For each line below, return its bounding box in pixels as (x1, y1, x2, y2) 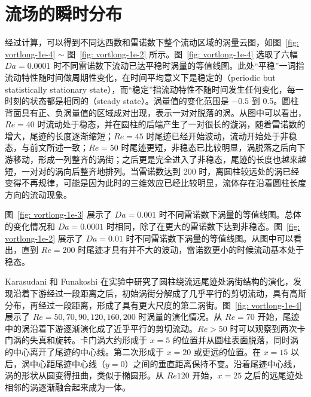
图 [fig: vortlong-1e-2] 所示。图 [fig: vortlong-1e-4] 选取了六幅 (67, 47, 298, 60)
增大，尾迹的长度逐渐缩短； (5, 129, 114, 142)
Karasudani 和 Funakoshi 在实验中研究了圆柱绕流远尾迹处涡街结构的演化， (5, 275, 293, 288)
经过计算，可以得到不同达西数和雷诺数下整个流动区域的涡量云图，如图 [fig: (5, 36, 299, 48)
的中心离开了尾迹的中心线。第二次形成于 (5, 345, 164, 358)
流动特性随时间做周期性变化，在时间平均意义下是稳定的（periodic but (5, 71, 276, 83)
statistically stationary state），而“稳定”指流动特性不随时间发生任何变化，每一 (5, 83, 304, 95)
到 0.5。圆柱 (251, 94, 299, 107)
